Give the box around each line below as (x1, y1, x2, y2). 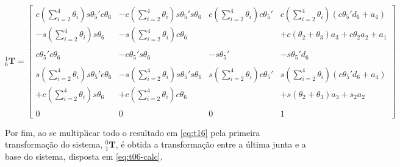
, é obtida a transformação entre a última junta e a (115, 138, 306, 151)
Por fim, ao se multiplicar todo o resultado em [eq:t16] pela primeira (5, 126, 260, 138)
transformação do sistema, (5, 138, 103, 151)
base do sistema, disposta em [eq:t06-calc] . (5, 149, 163, 162)
